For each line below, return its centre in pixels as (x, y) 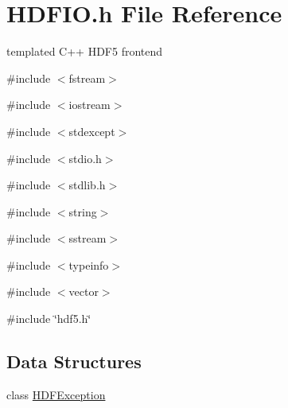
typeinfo (89, 264)
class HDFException (56, 394)
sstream (88, 238)
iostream (90, 105)
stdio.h (85, 158)
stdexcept (92, 131)
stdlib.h (87, 185)
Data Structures (74, 361)
